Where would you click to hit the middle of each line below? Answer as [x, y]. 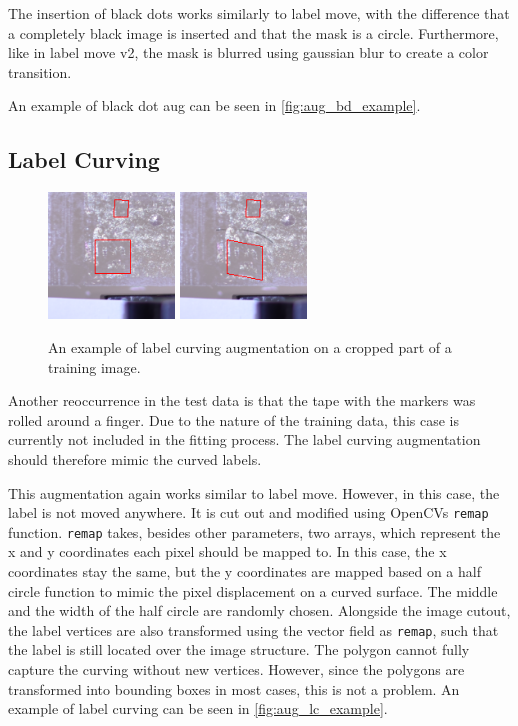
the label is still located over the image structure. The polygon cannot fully [239, 649]
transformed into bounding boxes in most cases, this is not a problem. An [234, 688]
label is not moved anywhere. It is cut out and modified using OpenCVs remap [248, 512]
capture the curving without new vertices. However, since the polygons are [236, 669]
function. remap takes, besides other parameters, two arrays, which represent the [254, 531]
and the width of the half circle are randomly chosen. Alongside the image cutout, [259, 610]
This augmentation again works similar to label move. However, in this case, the [254, 492]
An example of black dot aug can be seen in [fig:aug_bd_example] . [214, 105]
